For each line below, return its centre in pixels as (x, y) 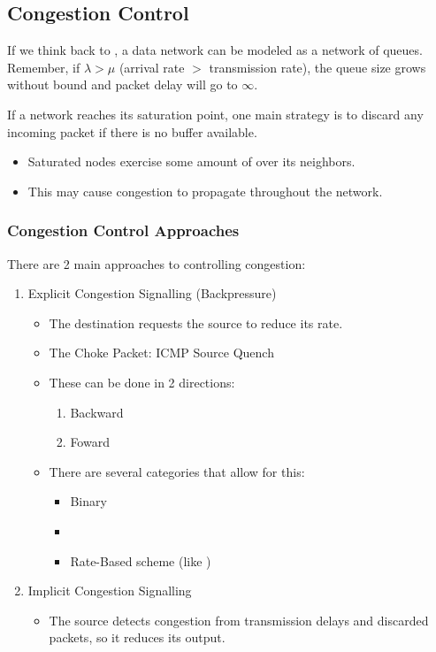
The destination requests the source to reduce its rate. (196, 322)
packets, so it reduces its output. (137, 637)
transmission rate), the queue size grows (317, 67)
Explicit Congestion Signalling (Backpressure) (152, 293)
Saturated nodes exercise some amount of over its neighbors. (191, 161)
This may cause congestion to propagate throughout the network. (205, 191)
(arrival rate (152, 67)
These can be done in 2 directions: (142, 382)
